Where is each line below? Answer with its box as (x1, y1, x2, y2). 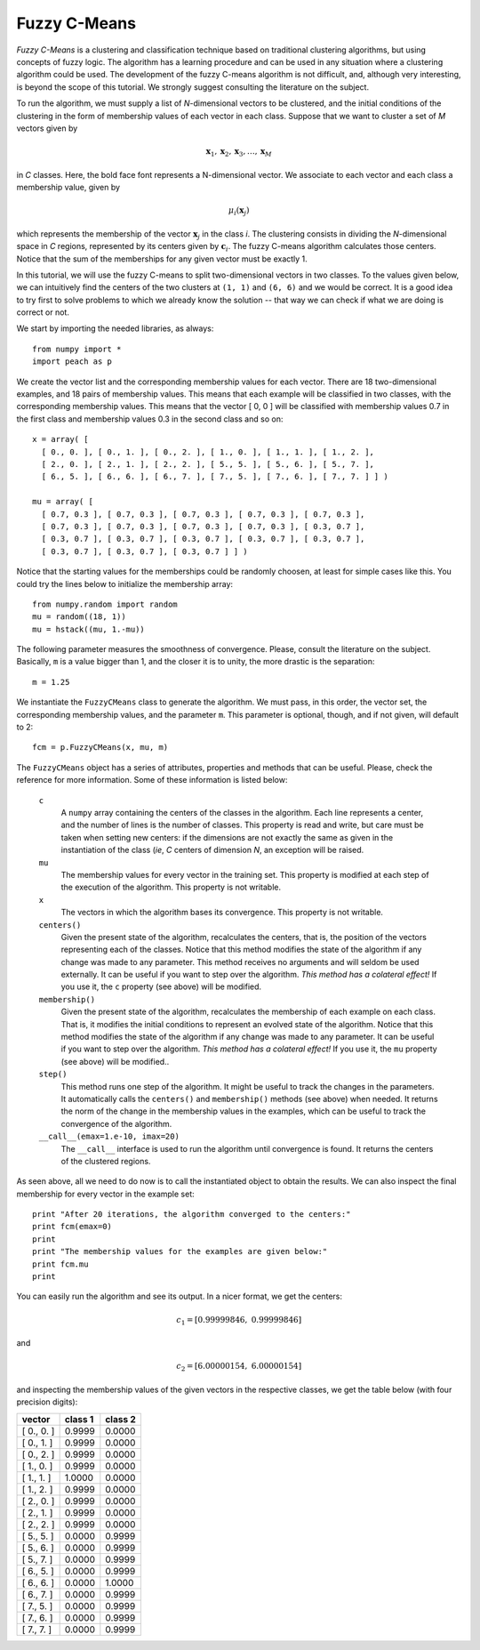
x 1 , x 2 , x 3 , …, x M (205, 147, 273, 158)
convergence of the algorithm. (60, 1118, 172, 1129)
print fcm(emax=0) (32, 1221, 113, 1232)
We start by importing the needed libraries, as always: (16, 323, 214, 334)
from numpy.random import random (32, 599, 178, 609)
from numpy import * (32, 343, 122, 354)
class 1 (64, 1413, 94, 1425)
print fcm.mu (32, 1259, 89, 1269)
